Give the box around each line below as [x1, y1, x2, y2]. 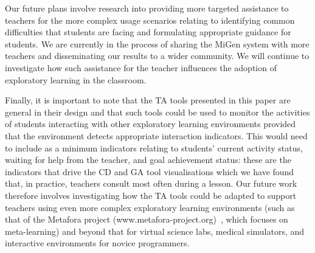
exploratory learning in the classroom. [5, 73, 147, 86]
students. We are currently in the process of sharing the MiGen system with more [5, 37, 310, 50]
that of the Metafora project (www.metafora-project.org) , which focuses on [5, 213, 288, 226]
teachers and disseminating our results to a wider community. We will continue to [5, 49, 310, 62]
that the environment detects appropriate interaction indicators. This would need [5, 129, 308, 142]
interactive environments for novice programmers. [5, 237, 190, 249]
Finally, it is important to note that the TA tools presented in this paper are [5, 94, 291, 106]
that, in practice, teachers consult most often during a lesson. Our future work [5, 177, 297, 190]
